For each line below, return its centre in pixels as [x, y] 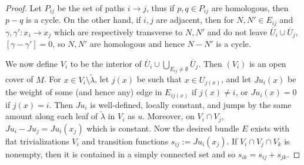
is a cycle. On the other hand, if [83, 20]
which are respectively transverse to [118, 31]
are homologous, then [250, 8]
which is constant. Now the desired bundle [163, 128]
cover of [19, 79]
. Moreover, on [168, 116]
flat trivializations [37, 141]
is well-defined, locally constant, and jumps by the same [191, 104]
